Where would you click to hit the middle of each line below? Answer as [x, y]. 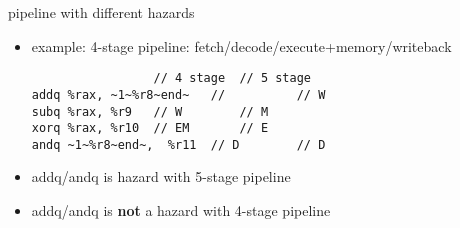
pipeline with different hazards [101, 12]
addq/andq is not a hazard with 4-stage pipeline [181, 210]
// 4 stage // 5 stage [232, 78]
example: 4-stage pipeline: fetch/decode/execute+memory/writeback [241, 45]
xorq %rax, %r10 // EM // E [150, 128]
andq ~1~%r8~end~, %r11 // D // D [178, 144]
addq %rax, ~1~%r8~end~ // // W [178, 94]
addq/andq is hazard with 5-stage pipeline [161, 176]
